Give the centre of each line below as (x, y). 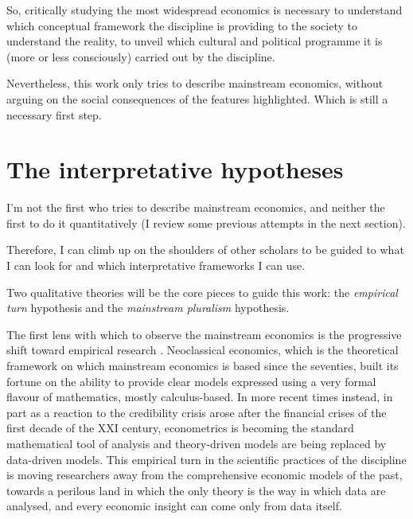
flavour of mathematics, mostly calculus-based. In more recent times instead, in (200, 397)
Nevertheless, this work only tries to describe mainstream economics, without (195, 83)
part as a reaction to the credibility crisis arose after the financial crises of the (197, 412)
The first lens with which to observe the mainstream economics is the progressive (204, 334)
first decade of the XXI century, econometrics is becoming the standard (180, 428)
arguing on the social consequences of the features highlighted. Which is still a (197, 98)
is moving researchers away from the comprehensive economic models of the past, (205, 475)
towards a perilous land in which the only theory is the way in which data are (196, 490)
